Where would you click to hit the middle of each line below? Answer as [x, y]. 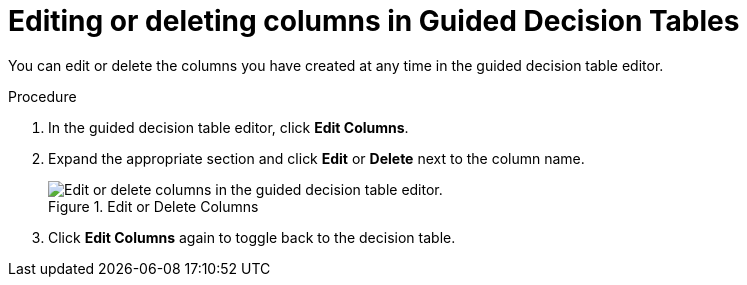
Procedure [42, 96]
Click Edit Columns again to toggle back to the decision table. [252, 237]
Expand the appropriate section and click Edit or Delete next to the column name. [316, 158]
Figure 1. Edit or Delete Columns [153, 206]
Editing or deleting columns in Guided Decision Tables [374, 21]
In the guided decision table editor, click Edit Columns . [228, 127]
